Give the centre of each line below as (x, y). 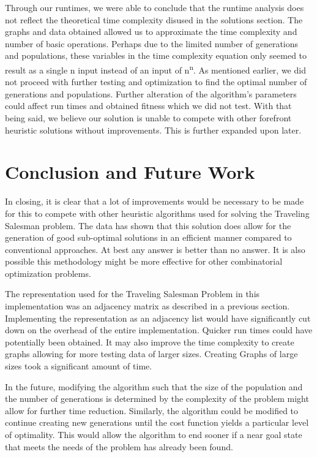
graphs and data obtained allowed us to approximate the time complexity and (151, 32)
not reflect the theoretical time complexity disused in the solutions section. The (154, 19)
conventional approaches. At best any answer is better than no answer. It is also (155, 249)
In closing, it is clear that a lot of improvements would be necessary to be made (155, 201)
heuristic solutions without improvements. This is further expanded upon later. (153, 130)
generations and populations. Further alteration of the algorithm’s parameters (151, 93)
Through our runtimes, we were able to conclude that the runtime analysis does (155, 7)
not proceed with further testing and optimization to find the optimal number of (156, 82)
